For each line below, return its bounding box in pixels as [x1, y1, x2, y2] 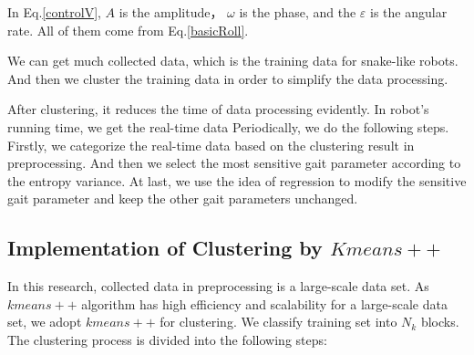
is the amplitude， [118, 3, 223, 21]
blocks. [420, 312, 459, 331]
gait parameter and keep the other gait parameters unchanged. [7, 189, 358, 208]
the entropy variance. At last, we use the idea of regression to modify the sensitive [7, 171, 467, 190]
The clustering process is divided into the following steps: [7, 329, 327, 349]
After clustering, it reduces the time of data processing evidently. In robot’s [7, 99, 429, 119]
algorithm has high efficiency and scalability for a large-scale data [81, 294, 448, 313]
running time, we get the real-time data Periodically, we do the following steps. [7, 117, 449, 136]
